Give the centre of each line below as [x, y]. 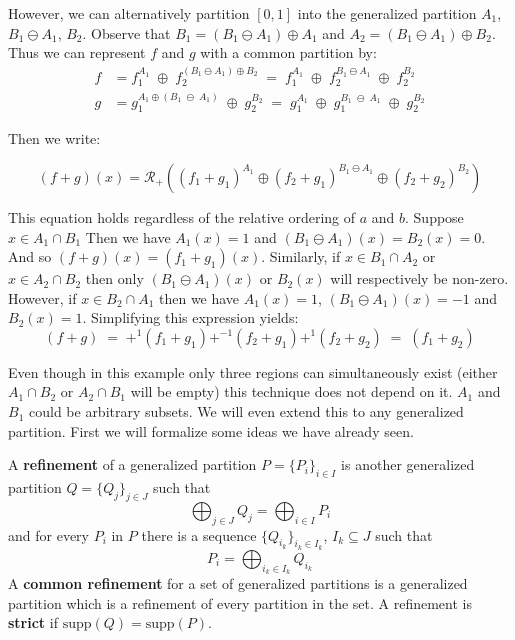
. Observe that [126, 32]
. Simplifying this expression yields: [190, 317]
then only [114, 278]
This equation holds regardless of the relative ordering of [182, 216]
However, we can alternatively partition [129, 13]
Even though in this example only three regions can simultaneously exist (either [253, 371]
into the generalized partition [387, 13]
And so [30, 256]
